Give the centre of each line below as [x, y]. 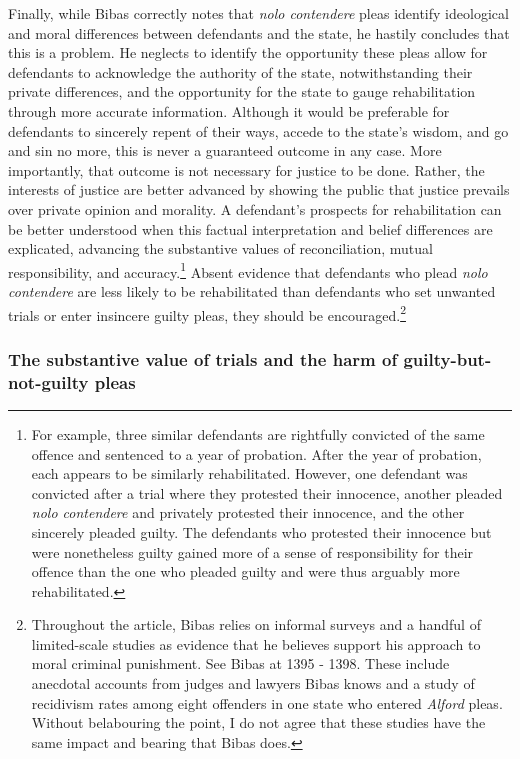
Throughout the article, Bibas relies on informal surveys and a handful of [256, 624]
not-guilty [48, 381]
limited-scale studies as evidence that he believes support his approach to [256, 643]
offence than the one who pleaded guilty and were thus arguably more [245, 571]
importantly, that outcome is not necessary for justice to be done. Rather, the [246, 169]
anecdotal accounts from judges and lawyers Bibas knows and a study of [253, 683]
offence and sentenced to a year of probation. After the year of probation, [256, 453]
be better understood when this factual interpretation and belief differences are [250, 228]
